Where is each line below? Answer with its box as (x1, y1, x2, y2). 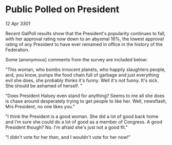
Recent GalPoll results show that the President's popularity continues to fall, (5, 30, 166, 36)
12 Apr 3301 (5, 20, 31, 27)
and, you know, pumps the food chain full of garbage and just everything (5, 71, 159, 78)
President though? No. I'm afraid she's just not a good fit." (5, 124, 128, 130)
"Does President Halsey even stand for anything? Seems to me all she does (5, 92, 165, 99)
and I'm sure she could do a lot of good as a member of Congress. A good (5, 118, 163, 125)
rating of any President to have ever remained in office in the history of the (5, 41, 163, 47)
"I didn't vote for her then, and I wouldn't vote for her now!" (5, 134, 131, 140)
